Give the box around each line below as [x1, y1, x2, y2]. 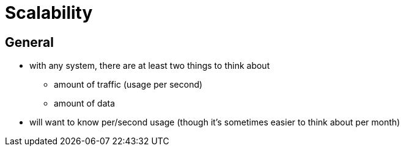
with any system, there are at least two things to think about [29, 60, 270, 71]
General [5, 34, 54, 50]
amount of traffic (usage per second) [54, 79, 203, 90]
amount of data [54, 98, 116, 109]
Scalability [5, 2, 93, 23]
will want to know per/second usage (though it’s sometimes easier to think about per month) [29, 117, 400, 128]
